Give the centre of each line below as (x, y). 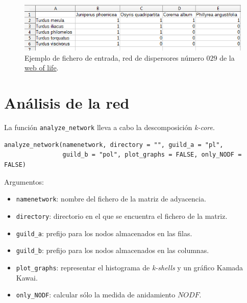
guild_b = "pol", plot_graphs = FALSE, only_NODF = (152, 155)
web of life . (42, 68)
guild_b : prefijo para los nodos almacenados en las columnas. (113, 250)
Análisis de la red (67, 103)
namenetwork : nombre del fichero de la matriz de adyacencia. (111, 199)
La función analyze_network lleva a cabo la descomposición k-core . (109, 127)
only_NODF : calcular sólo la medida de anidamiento (96, 295)
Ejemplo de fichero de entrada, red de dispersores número (114, 57)
